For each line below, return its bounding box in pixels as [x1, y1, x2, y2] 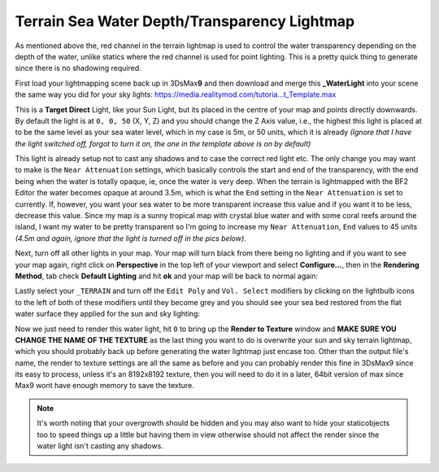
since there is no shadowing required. [15, 63, 141, 73]
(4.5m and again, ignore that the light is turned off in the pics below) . [15, 233, 247, 243]
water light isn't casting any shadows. [37, 441, 164, 451]
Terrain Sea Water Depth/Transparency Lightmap [15, 12, 355, 30]
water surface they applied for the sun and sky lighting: [15, 309, 201, 319]
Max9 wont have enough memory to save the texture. [15, 381, 194, 391]
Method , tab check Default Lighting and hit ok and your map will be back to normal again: [15, 271, 319, 281]
